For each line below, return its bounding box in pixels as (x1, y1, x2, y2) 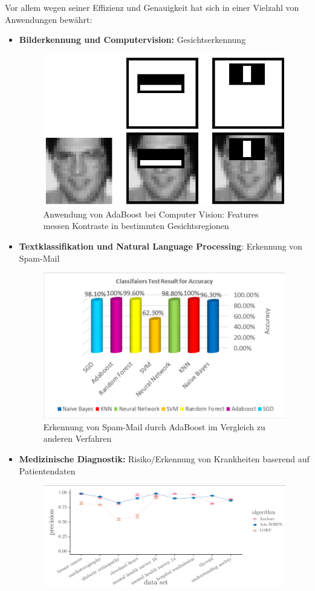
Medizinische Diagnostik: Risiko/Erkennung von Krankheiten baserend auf (19, 453, 310, 465)
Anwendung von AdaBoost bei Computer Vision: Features (43, 207, 259, 220)
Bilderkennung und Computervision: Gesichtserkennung (19, 33, 246, 46)
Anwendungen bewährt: (5, 13, 93, 25)
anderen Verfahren (43, 432, 112, 445)
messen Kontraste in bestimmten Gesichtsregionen (43, 219, 229, 232)
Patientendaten (19, 464, 76, 477)
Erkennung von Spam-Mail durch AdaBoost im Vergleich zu (43, 420, 265, 433)
